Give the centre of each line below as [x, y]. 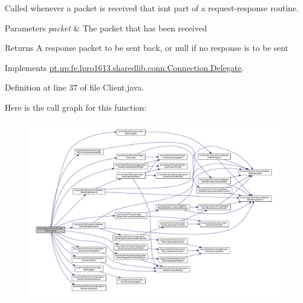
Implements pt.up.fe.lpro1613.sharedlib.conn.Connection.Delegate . [125, 67]
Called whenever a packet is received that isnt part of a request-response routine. [152, 8]
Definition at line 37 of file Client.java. [75, 87]
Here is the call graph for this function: [76, 107]
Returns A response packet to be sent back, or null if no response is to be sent [147, 48]
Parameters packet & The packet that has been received [106, 28]
